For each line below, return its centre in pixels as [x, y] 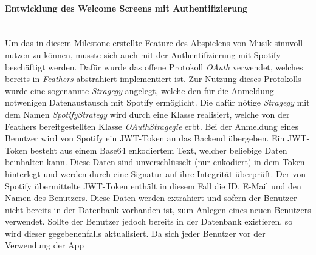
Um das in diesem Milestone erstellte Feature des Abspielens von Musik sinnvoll [154, 43]
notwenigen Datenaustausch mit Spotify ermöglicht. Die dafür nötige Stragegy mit [157, 102]
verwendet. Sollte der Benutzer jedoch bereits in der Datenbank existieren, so [149, 221]
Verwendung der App [44, 245]
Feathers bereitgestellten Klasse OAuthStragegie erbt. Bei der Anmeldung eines [152, 126]
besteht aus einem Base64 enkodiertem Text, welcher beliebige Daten [159, 150]
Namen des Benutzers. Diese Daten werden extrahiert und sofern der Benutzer [151, 198]
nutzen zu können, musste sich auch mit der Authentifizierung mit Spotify [143, 54]
